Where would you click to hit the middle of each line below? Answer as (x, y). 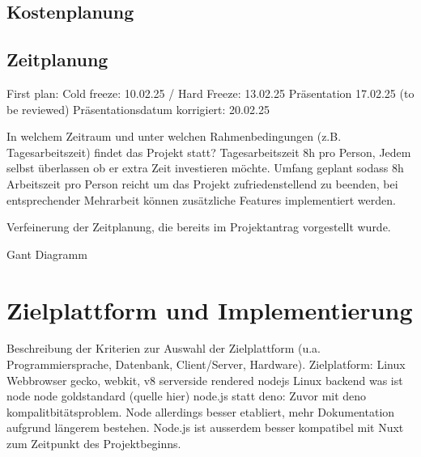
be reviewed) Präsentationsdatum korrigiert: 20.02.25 (138, 109)
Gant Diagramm (47, 254)
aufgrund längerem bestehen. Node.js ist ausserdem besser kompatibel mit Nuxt (205, 427)
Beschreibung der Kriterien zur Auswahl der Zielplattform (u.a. (164, 348)
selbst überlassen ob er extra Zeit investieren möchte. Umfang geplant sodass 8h (205, 168)
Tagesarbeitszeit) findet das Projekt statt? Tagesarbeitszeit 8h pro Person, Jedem (209, 152)
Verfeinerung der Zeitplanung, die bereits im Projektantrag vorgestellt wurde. (199, 227)
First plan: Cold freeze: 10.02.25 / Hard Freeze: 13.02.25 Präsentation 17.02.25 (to (210, 93)
